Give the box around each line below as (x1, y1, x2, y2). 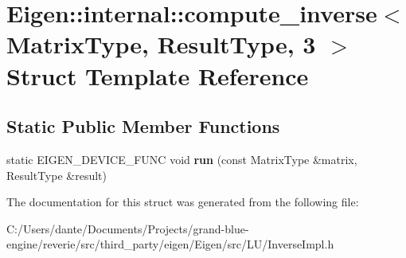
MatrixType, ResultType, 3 (6, 28, 316, 61)
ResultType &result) (6, 166, 107, 183)
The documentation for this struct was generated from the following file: (6, 193, 359, 210)
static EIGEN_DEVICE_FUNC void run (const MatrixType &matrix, (6, 150, 357, 167)
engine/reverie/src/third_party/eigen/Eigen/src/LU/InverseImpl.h (6, 236, 334, 252)
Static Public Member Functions (6, 114, 280, 139)
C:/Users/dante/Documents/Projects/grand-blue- (6, 220, 249, 236)
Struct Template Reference (6, 59, 309, 92)
